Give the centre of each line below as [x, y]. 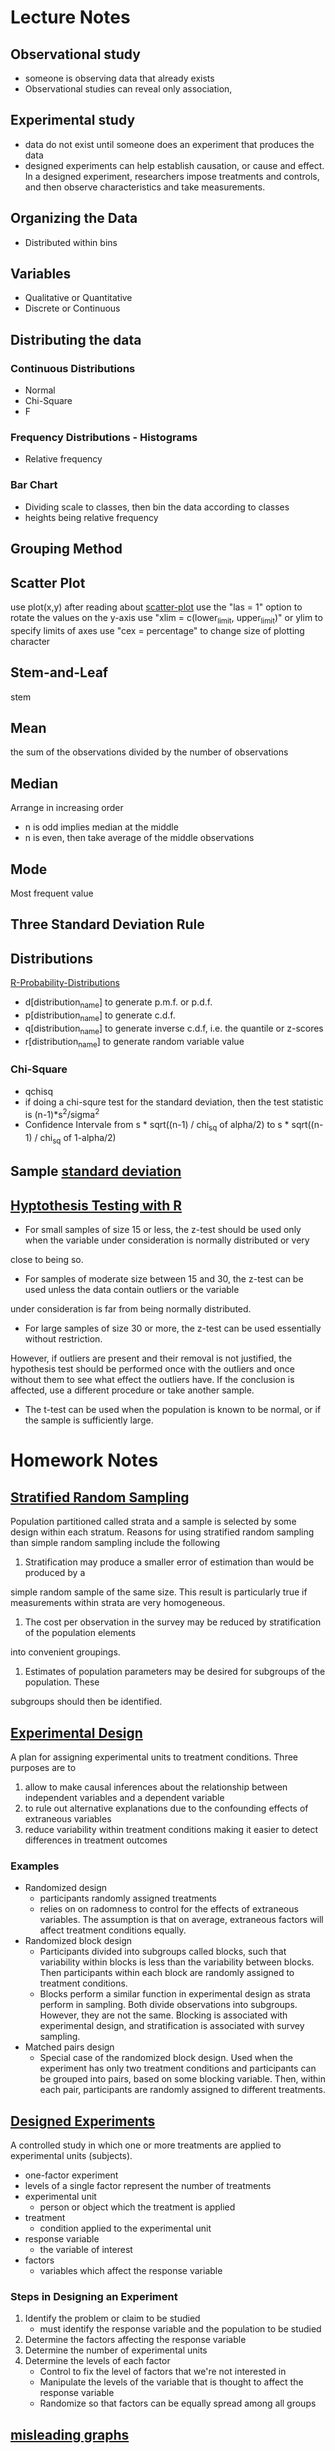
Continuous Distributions [73, 368]
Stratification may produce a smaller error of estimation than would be [169, 1562]
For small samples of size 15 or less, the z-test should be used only [163, 1230]
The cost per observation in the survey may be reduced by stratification [173, 1622]
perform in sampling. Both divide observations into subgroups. [168, 2005]
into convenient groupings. [65, 1652]
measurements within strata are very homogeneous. [118, 1603]
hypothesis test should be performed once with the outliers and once [152, 1369]
